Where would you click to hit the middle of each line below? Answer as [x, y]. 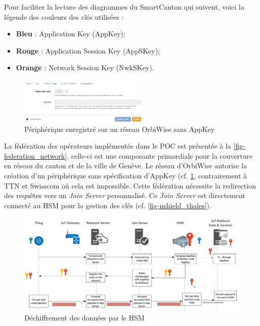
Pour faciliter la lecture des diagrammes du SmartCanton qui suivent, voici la [124, 7]
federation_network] [36, 155]
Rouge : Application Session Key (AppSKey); [88, 50]
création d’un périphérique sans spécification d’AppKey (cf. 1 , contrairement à [126, 175]
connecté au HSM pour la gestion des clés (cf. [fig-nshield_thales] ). [108, 205]
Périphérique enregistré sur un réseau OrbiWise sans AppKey [120, 129]
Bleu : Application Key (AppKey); [71, 34]
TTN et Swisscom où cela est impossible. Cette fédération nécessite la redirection [130, 185]
